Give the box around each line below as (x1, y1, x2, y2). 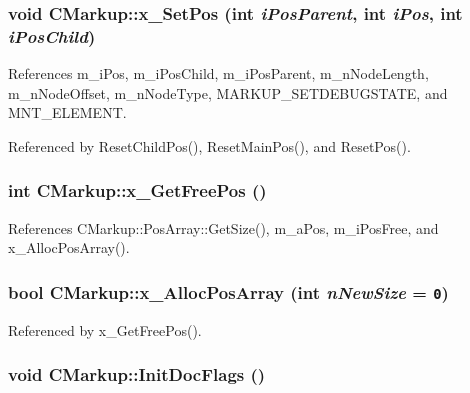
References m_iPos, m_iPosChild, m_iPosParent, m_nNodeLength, (8, 63, 429, 84)
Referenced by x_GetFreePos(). (8, 319, 202, 340)
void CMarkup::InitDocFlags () (8, 362, 266, 387)
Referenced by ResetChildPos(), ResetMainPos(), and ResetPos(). (8, 135, 411, 156)
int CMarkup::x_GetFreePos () (8, 178, 267, 203)
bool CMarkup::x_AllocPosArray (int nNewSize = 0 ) (8, 279, 449, 304)
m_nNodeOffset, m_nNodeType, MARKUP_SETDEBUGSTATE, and (8, 82, 448, 103)
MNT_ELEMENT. (8, 102, 127, 123)
